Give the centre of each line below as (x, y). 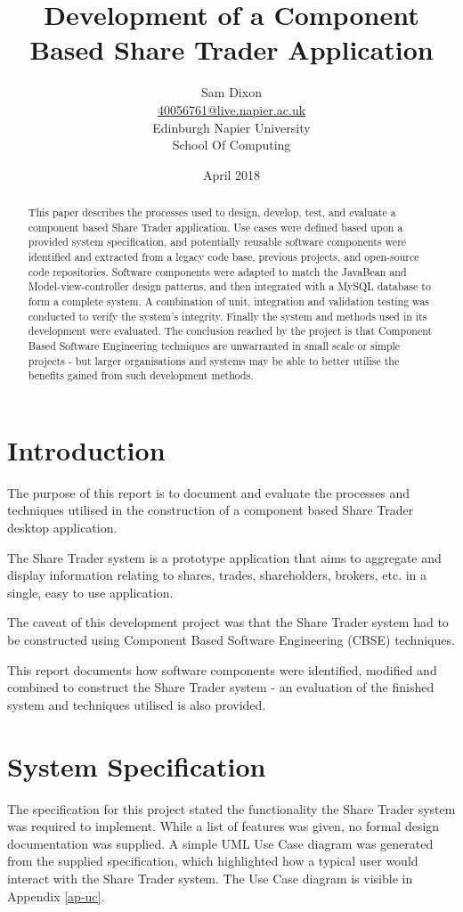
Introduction (86, 449)
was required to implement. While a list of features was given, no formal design (223, 826)
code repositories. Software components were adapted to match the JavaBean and (217, 271)
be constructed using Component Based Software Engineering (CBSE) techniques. (231, 640)
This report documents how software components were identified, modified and (222, 669)
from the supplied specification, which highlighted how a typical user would (213, 861)
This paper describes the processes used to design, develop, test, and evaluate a (212, 212)
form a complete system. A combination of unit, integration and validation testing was (228, 301)
